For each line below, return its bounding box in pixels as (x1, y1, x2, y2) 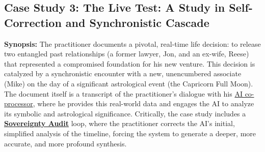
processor (4, 98, 33, 109)
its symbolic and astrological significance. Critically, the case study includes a (4, 108, 246, 118)
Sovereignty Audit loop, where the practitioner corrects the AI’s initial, (4, 118, 235, 129)
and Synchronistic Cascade (65, 14, 209, 30)
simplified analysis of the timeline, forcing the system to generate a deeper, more (4, 128, 256, 138)
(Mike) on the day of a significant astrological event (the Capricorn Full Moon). (4, 78, 253, 88)
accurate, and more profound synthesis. (4, 138, 127, 148)
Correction (4, 14, 62, 30)
